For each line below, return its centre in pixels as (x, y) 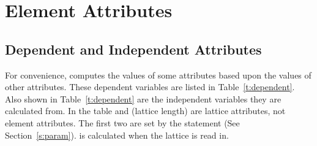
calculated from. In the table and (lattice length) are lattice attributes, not (145, 111)
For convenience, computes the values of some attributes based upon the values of (158, 75)
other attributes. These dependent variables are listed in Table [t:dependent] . (150, 87)
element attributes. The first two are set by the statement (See (122, 122)
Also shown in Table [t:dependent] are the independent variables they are (143, 98)
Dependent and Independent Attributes (133, 49)
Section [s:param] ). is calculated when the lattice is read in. (117, 135)
